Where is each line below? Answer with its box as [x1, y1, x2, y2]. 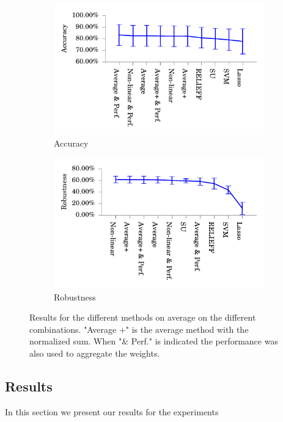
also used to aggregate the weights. [29, 346, 160, 359]
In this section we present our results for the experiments [5, 405, 219, 418]
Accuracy [54, 137, 89, 150]
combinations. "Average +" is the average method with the [29, 322, 249, 335]
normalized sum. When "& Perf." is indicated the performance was [29, 335, 278, 347]
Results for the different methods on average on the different [29, 311, 256, 324]
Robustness [54, 290, 96, 303]
